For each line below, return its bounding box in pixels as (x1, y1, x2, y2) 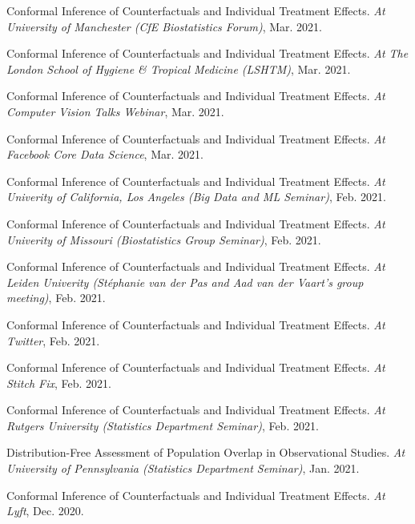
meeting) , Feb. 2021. (6, 289, 106, 306)
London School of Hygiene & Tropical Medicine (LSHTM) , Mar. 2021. (6, 60, 351, 77)
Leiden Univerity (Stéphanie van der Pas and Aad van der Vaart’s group (6, 273, 364, 290)
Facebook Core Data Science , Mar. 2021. (6, 146, 203, 163)
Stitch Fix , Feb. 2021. (6, 374, 111, 391)
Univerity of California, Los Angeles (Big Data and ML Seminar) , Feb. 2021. (6, 188, 386, 205)
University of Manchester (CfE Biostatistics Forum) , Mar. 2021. (6, 18, 322, 34)
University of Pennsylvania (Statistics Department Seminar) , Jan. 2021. (6, 460, 360, 477)
